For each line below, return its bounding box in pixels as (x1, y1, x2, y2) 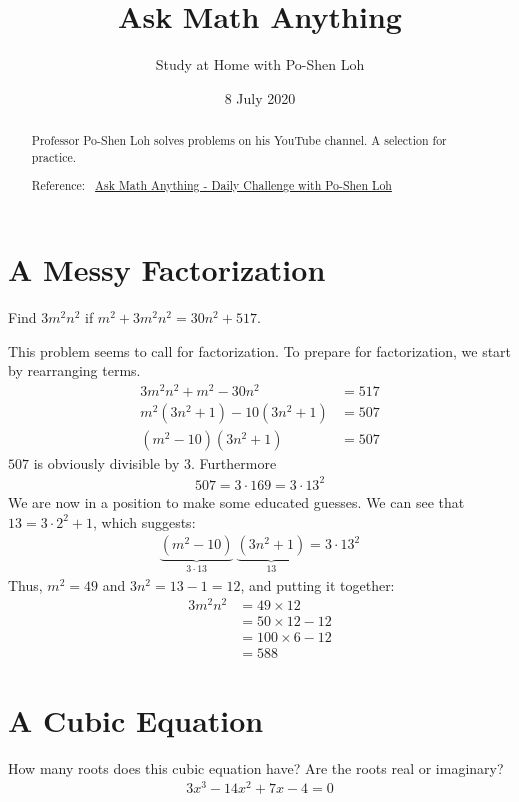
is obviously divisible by (33, 452, 180, 473)
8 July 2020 (224, 87, 296, 108)
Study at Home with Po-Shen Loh (155, 54, 365, 75)
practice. (31, 148, 77, 165)
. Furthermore (191, 452, 277, 473)
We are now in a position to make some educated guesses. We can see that (8, 491, 465, 512)
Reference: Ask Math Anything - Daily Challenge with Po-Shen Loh (31, 177, 392, 194)
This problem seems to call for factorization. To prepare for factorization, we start (8, 340, 512, 361)
